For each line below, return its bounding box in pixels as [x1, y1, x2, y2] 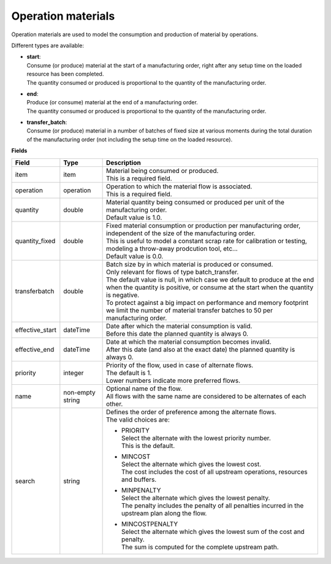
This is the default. [121, 441, 175, 450]
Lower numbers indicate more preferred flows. [106, 376, 241, 385]
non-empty [63, 388, 96, 396]
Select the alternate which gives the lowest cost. [121, 460, 262, 468]
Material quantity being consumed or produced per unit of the [106, 198, 285, 206]
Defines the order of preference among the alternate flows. [106, 408, 277, 416]
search [15, 476, 36, 485]
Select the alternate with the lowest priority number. [121, 433, 271, 442]
